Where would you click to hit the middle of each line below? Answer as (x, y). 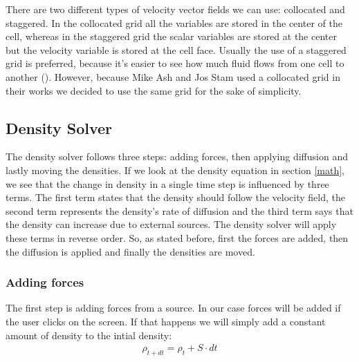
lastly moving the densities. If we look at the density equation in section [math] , (175, 170)
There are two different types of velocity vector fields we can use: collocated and (175, 9)
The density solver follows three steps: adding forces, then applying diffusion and (177, 156)
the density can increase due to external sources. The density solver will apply (171, 224)
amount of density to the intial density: (89, 335)
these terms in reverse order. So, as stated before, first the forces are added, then (177, 237)
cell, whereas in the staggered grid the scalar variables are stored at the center (171, 36)
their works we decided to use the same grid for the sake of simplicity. (154, 90)
